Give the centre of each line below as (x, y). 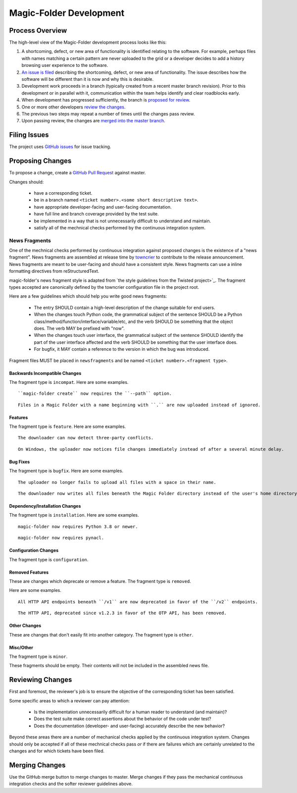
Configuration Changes (34, 550)
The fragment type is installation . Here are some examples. (74, 515)
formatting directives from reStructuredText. (54, 271)
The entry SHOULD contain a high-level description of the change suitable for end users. (124, 308)
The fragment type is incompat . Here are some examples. (69, 382)
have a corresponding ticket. (63, 193)
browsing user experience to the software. (65, 65)
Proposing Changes (40, 161)
